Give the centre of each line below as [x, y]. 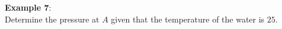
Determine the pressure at [52, 19]
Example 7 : [28, 7]
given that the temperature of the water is [188, 19]
